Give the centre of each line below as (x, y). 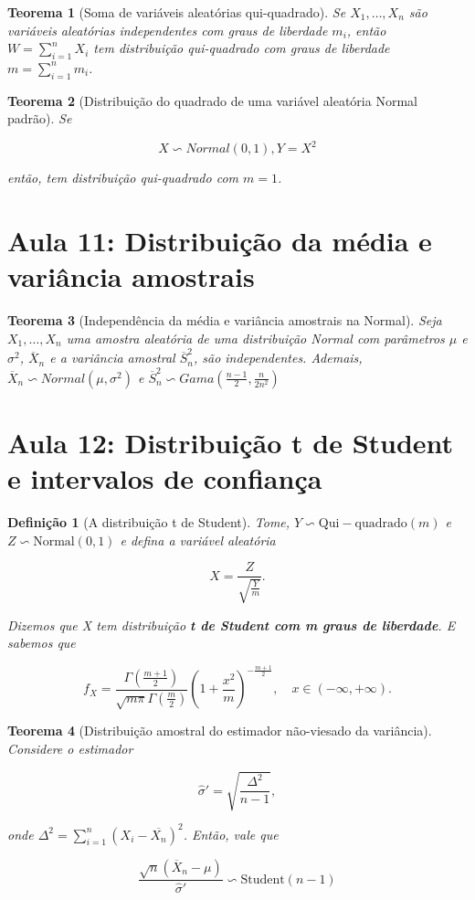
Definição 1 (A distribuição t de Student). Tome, (149, 521)
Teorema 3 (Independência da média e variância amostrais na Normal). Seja (225, 320)
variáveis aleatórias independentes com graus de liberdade (168, 30)
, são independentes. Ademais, (278, 358)
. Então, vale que (231, 834)
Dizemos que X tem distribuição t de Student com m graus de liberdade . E (232, 625)
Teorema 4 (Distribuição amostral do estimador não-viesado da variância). (220, 731)
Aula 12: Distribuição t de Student (231, 442)
